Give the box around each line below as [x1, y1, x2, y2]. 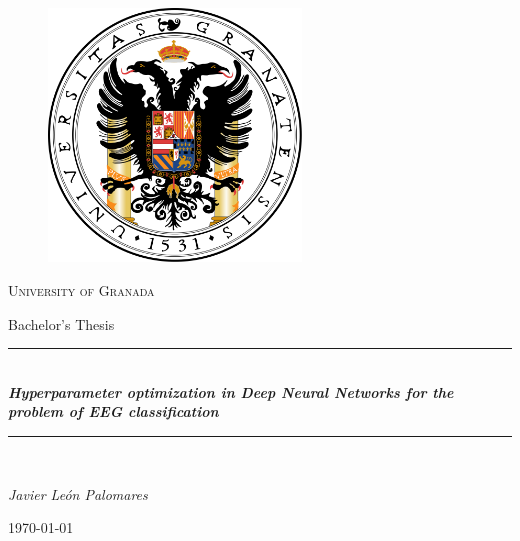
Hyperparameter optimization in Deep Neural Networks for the [8, 381, 454, 402]
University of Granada [8, 279, 155, 300]
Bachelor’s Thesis [8, 313, 115, 334]
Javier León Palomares [8, 483, 148, 504]
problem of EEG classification [8, 401, 219, 422]
